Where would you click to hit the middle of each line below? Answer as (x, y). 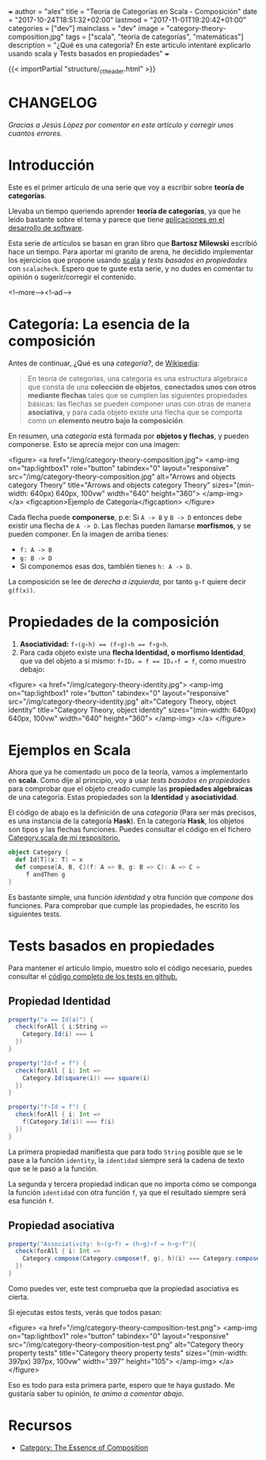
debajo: (32, 669)
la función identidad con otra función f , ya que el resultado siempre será (127, 1192)
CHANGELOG (53, 103)
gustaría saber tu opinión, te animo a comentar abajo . (96, 1393)
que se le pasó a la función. (53, 1168)
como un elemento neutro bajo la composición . (106, 420)
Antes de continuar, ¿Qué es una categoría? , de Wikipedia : (104, 363)
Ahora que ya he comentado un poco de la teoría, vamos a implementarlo (128, 772)
